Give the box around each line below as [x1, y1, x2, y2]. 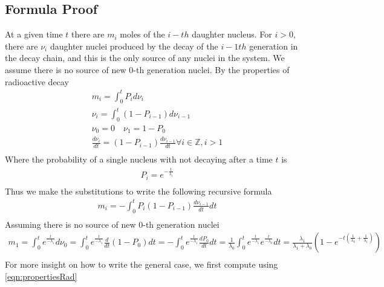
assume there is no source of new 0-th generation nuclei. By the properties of [5, 63, 290, 76]
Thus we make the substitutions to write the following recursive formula [5, 184, 272, 197]
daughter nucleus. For [192, 28, 272, 40]
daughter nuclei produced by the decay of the [50, 39, 218, 52]
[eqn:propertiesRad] [5, 269, 77, 282]
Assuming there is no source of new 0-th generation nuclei [5, 218, 220, 230]
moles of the [120, 28, 165, 40]
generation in [249, 39, 298, 52]
